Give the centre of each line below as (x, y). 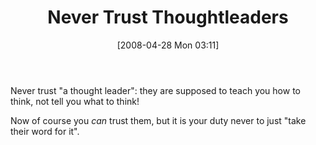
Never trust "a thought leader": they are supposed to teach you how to (155, 90)
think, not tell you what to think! (75, 101)
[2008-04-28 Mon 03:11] (168, 45)
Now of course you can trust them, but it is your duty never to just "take (158, 120)
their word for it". (45, 131)
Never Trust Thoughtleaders (168, 17)
